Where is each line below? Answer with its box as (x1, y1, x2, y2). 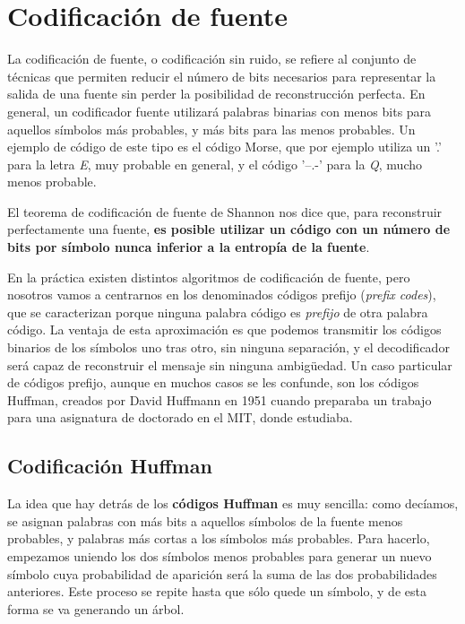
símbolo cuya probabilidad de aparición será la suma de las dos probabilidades (7, 564, 437, 583)
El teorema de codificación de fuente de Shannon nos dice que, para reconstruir (7, 202, 443, 221)
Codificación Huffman (7, 452, 212, 480)
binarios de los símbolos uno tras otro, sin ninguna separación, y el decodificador (7, 338, 450, 357)
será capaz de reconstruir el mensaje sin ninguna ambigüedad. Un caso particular (7, 355, 452, 374)
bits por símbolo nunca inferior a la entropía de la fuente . (7, 238, 370, 256)
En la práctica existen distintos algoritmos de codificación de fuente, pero (7, 267, 410, 286)
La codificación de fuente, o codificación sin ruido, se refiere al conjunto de (7, 49, 417, 68)
